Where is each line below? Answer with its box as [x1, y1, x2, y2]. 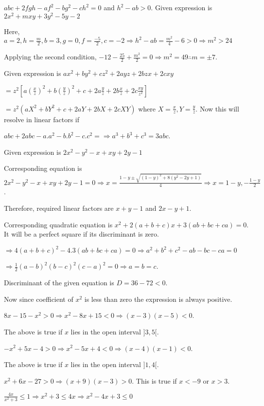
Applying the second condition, [4, 52, 97, 62]
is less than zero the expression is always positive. [84, 294, 232, 304]
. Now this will [195, 103, 239, 113]
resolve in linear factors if [4, 114, 80, 124]
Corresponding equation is [4, 163, 82, 173]
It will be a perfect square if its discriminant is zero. [4, 229, 159, 239]
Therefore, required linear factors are [4, 203, 114, 213]
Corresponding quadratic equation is [4, 219, 113, 229]
